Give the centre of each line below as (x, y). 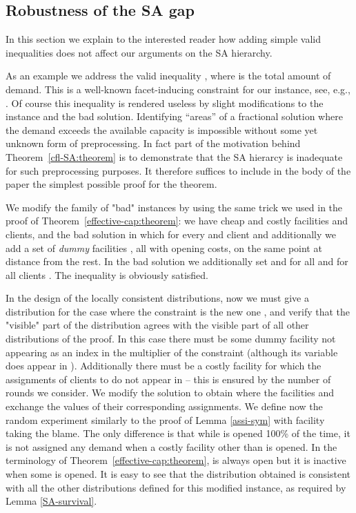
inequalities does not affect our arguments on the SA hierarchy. (139, 52)
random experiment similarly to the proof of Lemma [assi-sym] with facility (165, 419)
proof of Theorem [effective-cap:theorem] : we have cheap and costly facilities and (177, 221)
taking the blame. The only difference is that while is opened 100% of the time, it (178, 433)
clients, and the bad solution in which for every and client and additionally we (171, 234)
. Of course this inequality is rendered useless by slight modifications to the (165, 103)
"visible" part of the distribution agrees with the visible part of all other (157, 325)
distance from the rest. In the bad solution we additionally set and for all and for (177, 261)
